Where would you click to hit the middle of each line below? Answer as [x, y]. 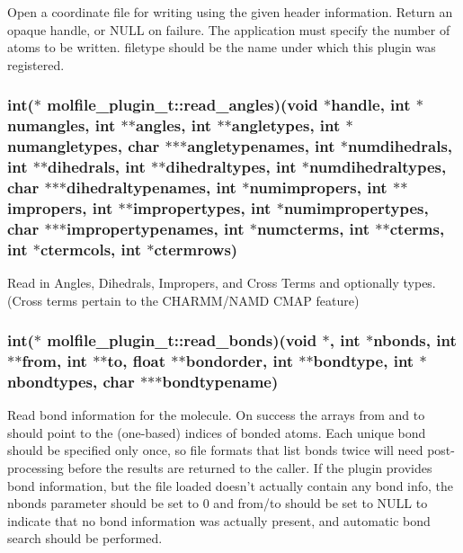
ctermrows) [196, 249]
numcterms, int [313, 228]
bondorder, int [239, 361]
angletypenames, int [261, 146]
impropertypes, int [202, 207]
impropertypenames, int [156, 228]
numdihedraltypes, [378, 167]
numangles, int [62, 125]
